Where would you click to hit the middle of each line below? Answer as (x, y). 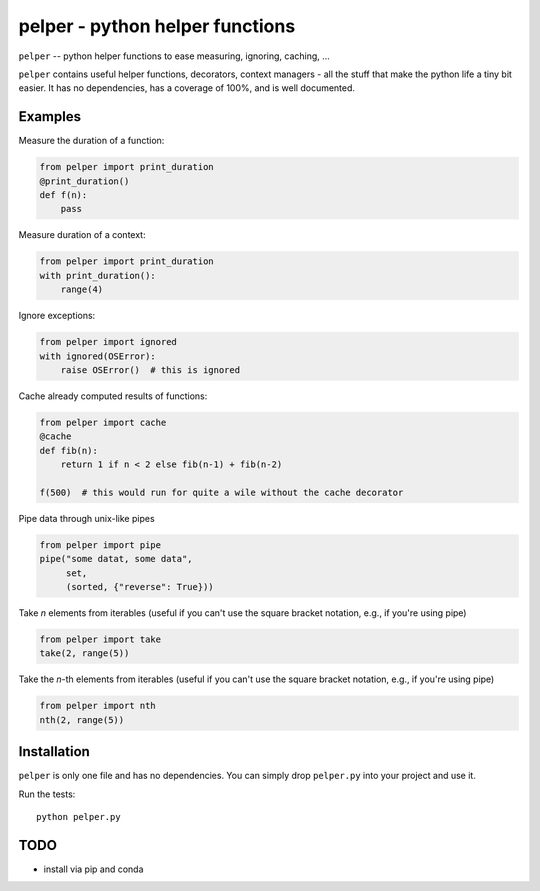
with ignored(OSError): (98, 356)
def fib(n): (69, 450)
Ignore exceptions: (57, 316)
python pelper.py (78, 816)
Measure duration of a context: (82, 235)
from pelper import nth (98, 706)
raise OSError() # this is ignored (150, 369)
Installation (54, 751)
